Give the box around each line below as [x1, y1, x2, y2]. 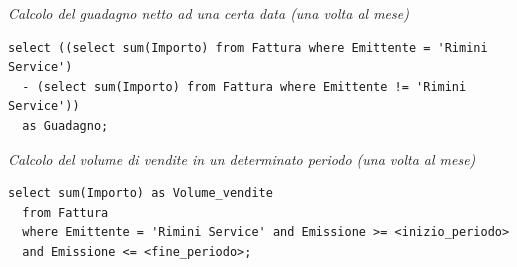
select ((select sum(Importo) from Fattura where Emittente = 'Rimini [8, 40, 488, 55]
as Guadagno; [22, 118, 109, 133]
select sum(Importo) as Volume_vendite [8, 186, 273, 201]
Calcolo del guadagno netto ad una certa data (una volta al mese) [8, 3, 409, 23]
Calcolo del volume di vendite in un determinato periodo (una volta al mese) [8, 148, 476, 169]
